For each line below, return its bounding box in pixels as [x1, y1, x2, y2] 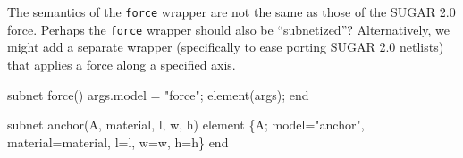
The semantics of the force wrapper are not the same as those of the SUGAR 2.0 [7, 3, 456, 21]
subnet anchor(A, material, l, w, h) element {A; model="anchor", [7, 115, 365, 134]
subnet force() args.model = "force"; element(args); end [7, 85, 309, 104]
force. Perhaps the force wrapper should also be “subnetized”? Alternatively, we [7, 20, 450, 38]
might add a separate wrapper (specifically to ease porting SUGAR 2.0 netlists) [7, 37, 444, 56]
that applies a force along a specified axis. [7, 54, 236, 73]
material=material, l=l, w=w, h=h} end [7, 132, 229, 151]
